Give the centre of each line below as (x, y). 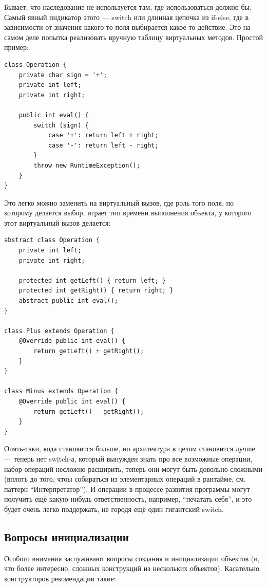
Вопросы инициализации (66, 536)
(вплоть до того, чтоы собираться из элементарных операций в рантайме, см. (125, 479)
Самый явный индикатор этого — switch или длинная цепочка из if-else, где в (127, 17)
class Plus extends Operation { (59, 331)
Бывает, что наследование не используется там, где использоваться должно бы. (128, 7)
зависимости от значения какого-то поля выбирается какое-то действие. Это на (127, 27)
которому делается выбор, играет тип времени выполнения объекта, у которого (128, 213)
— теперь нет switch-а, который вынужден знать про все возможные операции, (128, 458)
